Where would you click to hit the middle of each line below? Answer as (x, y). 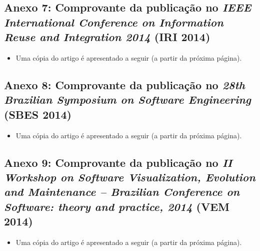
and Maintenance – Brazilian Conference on (122, 192)
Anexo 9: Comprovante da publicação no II (118, 162)
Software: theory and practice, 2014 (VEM (117, 206)
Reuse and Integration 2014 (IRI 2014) (107, 37)
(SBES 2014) (38, 114)
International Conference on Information (114, 22)
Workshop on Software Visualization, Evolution (130, 177)
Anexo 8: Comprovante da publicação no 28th (125, 84)
